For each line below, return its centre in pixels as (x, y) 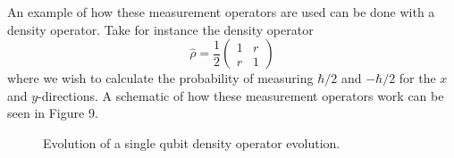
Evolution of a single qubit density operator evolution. (192, 142)
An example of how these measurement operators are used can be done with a (221, 12)
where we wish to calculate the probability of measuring (160, 78)
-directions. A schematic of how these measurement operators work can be (241, 95)
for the (417, 78)
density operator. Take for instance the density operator (160, 29)
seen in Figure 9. (53, 113)
